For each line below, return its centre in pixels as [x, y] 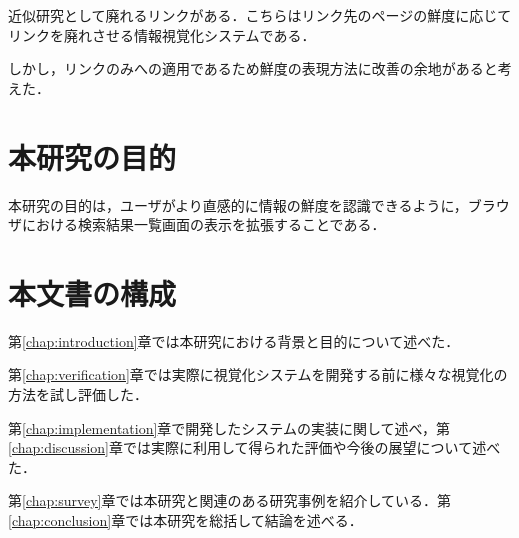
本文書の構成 [92, 292]
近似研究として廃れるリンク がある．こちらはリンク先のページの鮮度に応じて [260, 15]
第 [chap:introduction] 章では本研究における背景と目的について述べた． [234, 340]
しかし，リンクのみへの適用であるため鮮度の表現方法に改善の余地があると [253, 68]
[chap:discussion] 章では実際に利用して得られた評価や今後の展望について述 [247, 447]
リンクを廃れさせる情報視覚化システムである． [162, 34]
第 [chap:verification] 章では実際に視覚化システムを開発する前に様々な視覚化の [258, 374]
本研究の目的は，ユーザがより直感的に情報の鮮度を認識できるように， [238, 204]
